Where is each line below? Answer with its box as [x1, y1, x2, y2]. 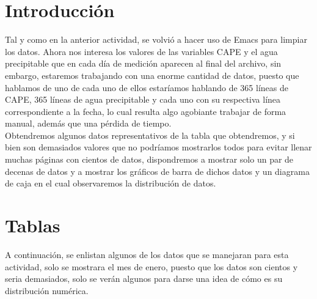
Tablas [5, 213, 60, 238]
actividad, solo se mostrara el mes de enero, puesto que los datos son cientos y [5, 260, 298, 273]
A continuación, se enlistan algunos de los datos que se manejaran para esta [5, 248, 289, 260]
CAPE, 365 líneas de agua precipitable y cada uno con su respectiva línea [5, 93, 281, 106]
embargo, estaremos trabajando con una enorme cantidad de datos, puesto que [5, 68, 299, 81]
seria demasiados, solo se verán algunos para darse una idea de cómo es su [5, 272, 283, 285]
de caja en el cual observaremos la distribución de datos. [5, 177, 216, 190]
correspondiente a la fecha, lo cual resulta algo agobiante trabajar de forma [5, 105, 286, 117]
